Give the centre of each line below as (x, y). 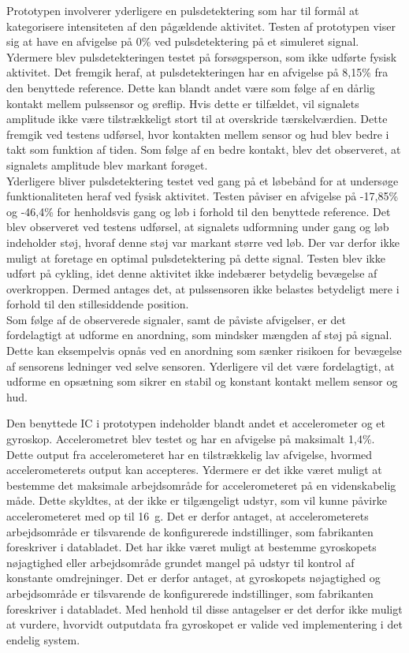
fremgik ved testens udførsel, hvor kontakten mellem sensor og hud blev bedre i (198, 134)
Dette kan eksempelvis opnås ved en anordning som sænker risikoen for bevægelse (204, 351)
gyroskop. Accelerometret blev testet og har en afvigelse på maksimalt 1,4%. (191, 439)
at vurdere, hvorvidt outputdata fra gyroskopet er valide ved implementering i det (204, 624)
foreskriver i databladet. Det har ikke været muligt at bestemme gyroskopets (191, 547)
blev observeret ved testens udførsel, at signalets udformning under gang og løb (198, 227)
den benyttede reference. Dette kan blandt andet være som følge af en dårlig (191, 87)
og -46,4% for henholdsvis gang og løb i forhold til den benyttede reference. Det (199, 211)
